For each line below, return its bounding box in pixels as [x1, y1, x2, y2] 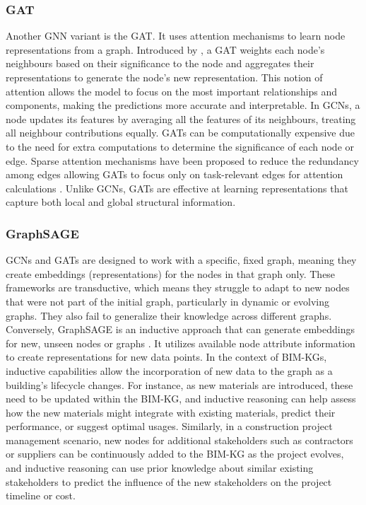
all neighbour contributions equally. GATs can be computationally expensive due [6, 125, 355, 140]
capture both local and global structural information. [6, 195, 236, 209]
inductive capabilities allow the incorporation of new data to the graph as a [6, 363, 333, 378]
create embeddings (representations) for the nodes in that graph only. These [6, 266, 336, 281]
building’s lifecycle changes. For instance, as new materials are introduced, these [6, 377, 353, 392]
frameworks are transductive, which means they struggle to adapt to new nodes [6, 280, 350, 295]
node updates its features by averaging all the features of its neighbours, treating [6, 111, 356, 126]
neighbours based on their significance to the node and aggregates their [6, 56, 314, 71]
